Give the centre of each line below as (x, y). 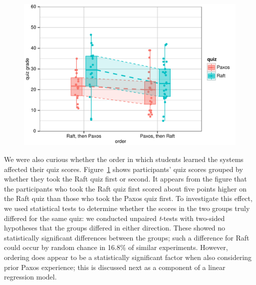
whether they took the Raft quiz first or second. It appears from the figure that (126, 179)
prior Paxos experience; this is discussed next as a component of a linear (115, 267)
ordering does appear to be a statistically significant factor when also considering (128, 257)
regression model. (30, 277)
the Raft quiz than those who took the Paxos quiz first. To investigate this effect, (128, 198)
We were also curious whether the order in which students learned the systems (124, 159)
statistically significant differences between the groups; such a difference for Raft (127, 237)
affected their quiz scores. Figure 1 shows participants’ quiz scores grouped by (124, 169)
